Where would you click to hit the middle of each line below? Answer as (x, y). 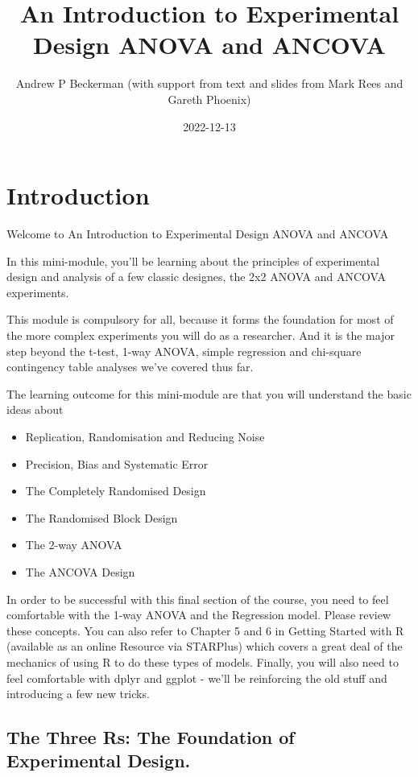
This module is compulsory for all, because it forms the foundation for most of (200, 319)
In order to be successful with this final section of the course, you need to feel (198, 599)
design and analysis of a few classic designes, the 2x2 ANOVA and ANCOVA (197, 277)
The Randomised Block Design (101, 517)
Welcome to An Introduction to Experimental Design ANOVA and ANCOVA (198, 234)
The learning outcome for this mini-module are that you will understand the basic (209, 393)
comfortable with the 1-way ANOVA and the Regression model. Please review (199, 615)
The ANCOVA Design (80, 571)
